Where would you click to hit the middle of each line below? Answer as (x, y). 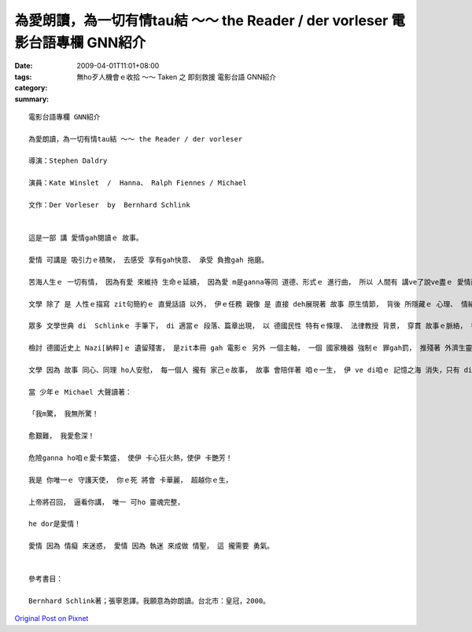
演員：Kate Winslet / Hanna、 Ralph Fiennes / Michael (138, 183)
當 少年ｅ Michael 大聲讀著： (81, 392)
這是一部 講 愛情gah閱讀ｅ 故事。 (86, 238)
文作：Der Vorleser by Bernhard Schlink (109, 205)
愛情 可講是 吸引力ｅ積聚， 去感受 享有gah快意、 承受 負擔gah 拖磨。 (149, 260)
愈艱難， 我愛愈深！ (62, 436)
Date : (24, 66)
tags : (23, 77)
